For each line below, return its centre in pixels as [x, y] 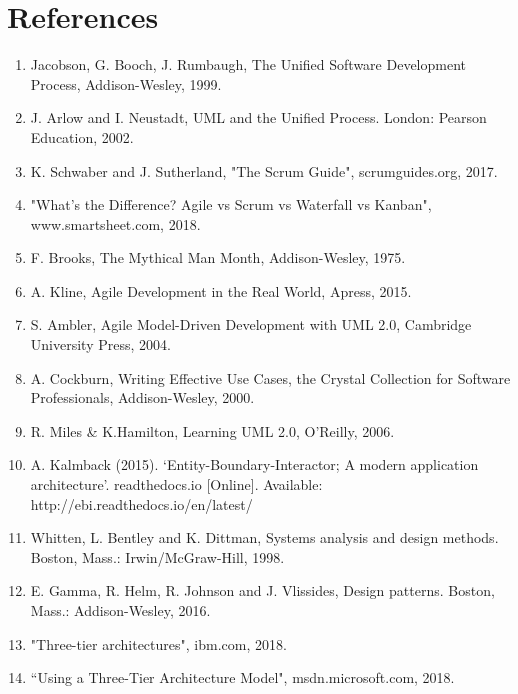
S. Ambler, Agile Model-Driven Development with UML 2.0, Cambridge [251, 324]
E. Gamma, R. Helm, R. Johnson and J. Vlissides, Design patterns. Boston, [262, 590]
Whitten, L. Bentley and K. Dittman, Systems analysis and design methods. [264, 537]
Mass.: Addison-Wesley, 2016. [120, 610]
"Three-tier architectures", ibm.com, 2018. [158, 643]
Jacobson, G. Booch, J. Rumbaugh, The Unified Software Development [248, 64]
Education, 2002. [82, 136]
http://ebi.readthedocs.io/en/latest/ [141, 503]
